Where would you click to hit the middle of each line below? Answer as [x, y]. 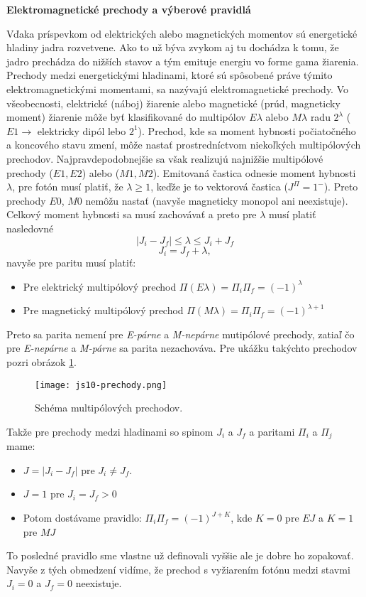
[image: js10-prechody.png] [101, 385]
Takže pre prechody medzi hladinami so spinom [110, 431]
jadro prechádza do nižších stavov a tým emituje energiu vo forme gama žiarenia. [183, 61]
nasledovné [30, 228]
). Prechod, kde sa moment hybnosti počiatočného [247, 130]
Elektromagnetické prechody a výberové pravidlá [129, 9]
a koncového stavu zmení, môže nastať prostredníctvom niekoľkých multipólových [184, 145]
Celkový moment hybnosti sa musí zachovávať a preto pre [132, 214]
